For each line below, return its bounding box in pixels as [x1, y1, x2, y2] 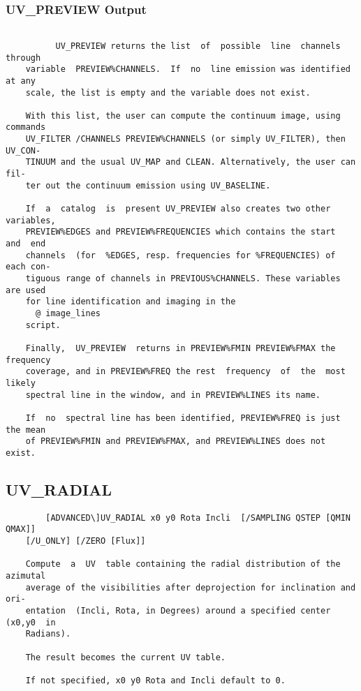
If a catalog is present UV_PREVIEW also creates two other [25, 204, 331, 214]
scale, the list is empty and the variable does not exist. [25, 87, 311, 98]
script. [25, 320, 61, 330]
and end [6, 239, 46, 249]
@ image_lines [35, 308, 101, 318]
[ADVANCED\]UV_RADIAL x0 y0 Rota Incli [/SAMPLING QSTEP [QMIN [45, 512, 351, 523]
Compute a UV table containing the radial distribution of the [25, 559, 341, 570]
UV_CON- [6, 145, 41, 156]
